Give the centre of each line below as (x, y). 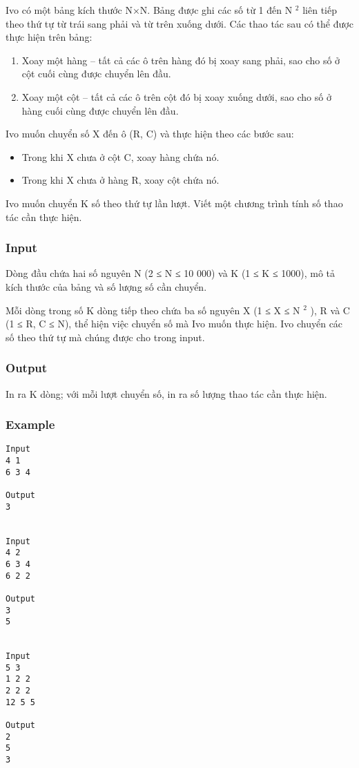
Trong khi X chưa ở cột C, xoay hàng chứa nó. (120, 156)
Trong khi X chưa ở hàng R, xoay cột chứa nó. (120, 180)
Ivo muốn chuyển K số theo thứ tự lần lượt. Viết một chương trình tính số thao (174, 203)
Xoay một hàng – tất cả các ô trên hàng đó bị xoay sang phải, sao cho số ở (181, 60)
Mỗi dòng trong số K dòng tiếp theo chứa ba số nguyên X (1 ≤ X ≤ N (153, 310)
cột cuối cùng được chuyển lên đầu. (96, 74)
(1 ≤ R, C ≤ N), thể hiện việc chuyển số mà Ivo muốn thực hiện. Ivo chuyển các (174, 324)
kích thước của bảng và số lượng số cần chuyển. (106, 286)
